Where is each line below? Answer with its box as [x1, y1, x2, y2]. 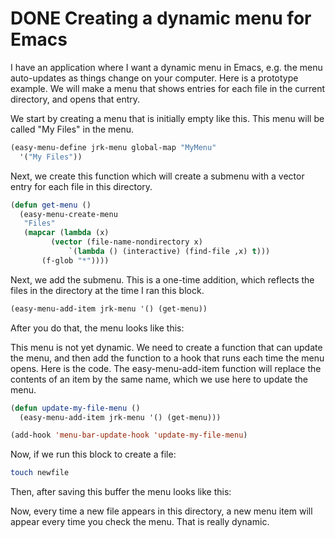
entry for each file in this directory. [10, 180, 153, 192]
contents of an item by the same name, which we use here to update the [10, 373, 308, 385]
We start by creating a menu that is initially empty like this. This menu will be [10, 112, 325, 124]
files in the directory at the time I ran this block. [10, 284, 205, 296]
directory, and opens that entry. [10, 93, 141, 105]
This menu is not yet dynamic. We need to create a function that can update [10, 341, 323, 353]
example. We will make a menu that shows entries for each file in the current [10, 82, 326, 94]
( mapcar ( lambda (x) [23, 228, 110, 238]
